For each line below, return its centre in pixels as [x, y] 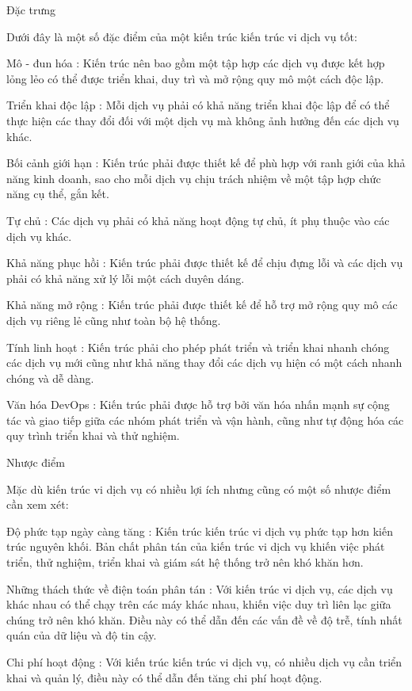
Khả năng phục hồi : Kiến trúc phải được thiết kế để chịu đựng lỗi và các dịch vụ [205, 263]
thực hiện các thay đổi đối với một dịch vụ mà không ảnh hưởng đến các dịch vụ [203, 120]
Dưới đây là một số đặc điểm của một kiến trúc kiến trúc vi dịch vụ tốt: [182, 36]
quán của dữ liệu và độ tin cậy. [82, 635]
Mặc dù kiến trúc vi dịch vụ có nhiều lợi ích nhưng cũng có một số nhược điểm [199, 489]
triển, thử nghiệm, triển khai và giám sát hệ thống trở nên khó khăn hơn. [185, 562]
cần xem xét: [38, 504]
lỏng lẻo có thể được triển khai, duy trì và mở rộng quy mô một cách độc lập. [195, 78]
